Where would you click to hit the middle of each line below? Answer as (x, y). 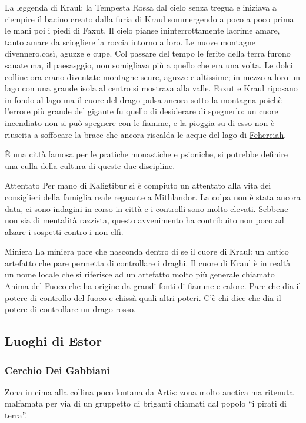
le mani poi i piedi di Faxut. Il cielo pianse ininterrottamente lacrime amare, (142, 30)
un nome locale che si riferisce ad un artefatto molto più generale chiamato (140, 274)
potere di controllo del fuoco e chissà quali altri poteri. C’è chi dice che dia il (143, 297)
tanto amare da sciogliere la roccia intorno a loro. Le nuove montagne (130, 42)
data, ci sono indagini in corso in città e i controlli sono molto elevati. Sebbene (147, 208)
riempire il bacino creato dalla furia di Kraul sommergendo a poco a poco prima (149, 19)
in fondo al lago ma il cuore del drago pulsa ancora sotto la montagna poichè (143, 99)
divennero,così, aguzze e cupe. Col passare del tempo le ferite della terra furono (148, 53)
